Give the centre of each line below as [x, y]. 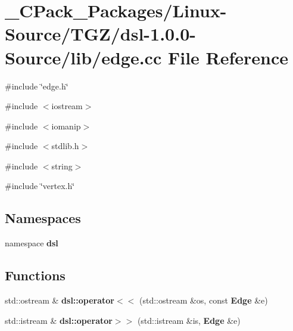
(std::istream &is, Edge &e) [189, 320]
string [62, 165]
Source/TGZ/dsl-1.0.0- [100, 34]
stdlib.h [65, 146]
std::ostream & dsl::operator [60, 300]
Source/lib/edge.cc [83, 57]
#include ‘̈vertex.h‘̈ [40, 186]
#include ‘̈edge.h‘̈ [37, 86]
